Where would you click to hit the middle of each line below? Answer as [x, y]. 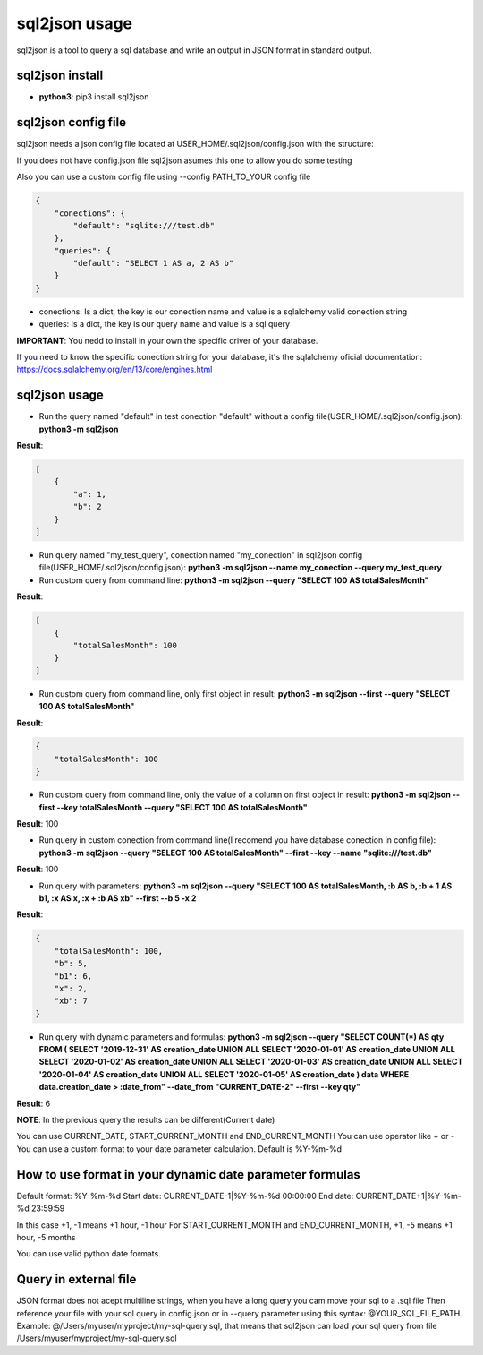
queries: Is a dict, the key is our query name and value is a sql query [165, 324]
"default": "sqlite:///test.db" [144, 225]
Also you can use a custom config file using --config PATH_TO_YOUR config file [164, 177]
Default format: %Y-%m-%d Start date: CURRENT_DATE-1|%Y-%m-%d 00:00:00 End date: [185, 1196]
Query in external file [76, 1279]
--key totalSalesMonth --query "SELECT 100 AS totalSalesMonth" [182, 807]
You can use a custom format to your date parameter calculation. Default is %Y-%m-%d [179, 1149]
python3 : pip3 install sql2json [94, 97]
